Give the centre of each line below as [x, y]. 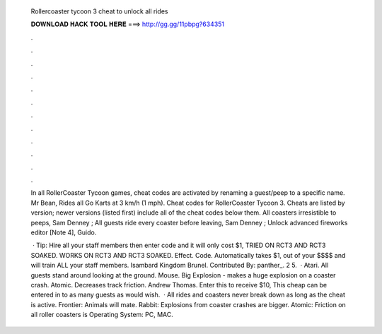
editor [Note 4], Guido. [64, 232]
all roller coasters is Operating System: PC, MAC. [102, 315]
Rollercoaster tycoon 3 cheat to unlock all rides [99, 11]
